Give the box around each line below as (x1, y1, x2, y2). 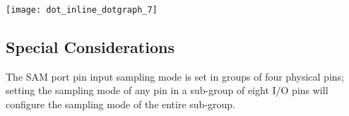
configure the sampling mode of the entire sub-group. (6, 97, 236, 112)
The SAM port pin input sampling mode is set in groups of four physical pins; (6, 69, 344, 83)
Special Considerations (6, 36, 174, 58)
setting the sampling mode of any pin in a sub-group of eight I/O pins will (6, 83, 329, 98)
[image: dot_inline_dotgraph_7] (6, 5, 158, 15)
